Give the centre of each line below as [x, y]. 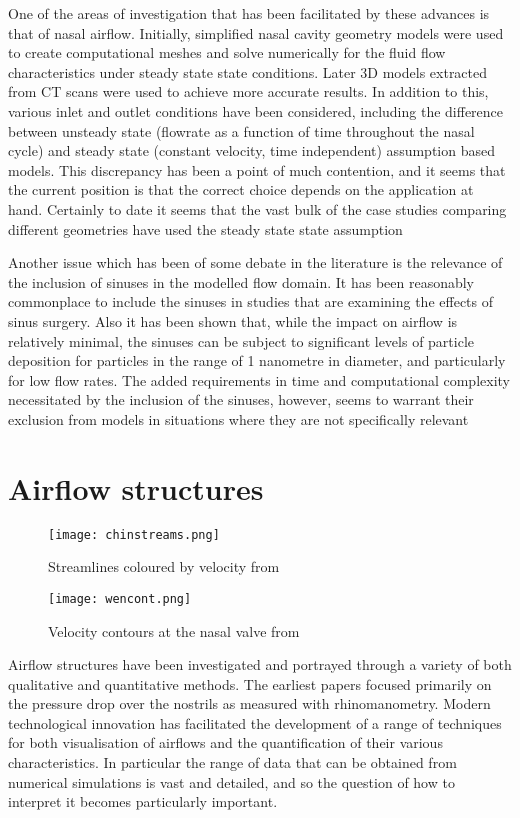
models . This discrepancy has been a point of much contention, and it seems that [257, 169]
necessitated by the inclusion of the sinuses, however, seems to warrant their [241, 399]
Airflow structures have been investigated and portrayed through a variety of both [260, 664]
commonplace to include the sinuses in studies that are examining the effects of [251, 301]
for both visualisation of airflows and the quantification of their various [225, 742]
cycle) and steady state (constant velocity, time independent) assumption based [251, 150]
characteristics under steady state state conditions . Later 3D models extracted [248, 71]
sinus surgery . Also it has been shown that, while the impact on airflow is [233, 320]
